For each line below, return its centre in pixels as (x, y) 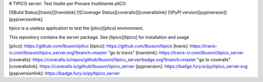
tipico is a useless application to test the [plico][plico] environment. (76, 28)
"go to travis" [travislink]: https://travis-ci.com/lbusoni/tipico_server (176, 53)
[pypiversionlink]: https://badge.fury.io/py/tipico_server (65, 73)
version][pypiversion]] (205, 13)
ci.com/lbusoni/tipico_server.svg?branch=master (58, 53)
